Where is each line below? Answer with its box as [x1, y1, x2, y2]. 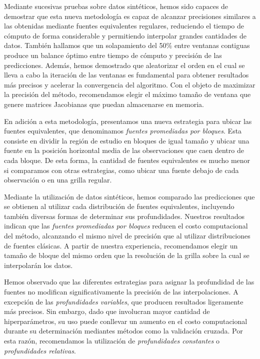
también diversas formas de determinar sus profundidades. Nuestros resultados [4, 210, 244, 221]
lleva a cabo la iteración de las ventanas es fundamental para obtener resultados [4, 69, 249, 80]
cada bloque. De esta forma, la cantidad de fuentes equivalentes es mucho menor [4, 154, 250, 165]
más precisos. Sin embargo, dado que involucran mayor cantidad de [4, 306, 210, 316]
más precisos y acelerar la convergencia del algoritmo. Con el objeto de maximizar [4, 79, 255, 89]
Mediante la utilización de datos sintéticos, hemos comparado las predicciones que [4, 191, 255, 201]
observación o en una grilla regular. [4, 174, 112, 185]
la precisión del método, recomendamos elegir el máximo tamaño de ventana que [4, 89, 251, 99]
